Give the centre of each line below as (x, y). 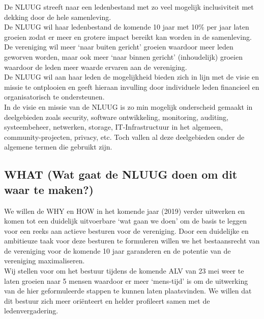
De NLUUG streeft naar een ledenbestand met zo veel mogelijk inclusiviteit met (129, 7)
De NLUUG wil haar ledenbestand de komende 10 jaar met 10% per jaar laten (127, 27)
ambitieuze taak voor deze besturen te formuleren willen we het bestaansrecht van (132, 241)
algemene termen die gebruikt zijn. (58, 147)
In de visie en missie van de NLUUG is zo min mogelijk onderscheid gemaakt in (128, 106)
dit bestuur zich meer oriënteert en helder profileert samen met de (107, 300)
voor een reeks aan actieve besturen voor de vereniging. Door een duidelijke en (126, 230)
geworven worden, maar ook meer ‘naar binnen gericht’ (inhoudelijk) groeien (123, 56)
